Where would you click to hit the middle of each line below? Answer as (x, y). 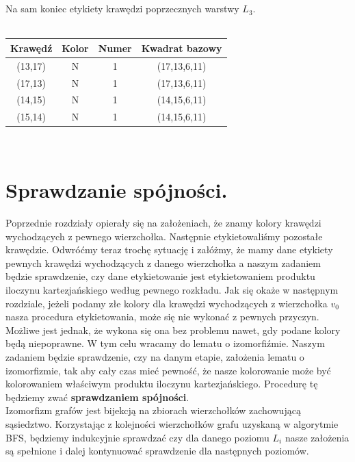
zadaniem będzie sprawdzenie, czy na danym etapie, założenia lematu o (155, 357)
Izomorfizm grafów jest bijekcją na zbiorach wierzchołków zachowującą (153, 410)
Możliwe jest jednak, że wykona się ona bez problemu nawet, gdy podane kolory (173, 330)
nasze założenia (317, 437)
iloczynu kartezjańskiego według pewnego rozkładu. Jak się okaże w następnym (172, 290)
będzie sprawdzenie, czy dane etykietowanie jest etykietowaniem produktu (160, 276)
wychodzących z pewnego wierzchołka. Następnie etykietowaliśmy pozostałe (164, 236)
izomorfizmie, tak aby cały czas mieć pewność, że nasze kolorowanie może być (168, 370)
